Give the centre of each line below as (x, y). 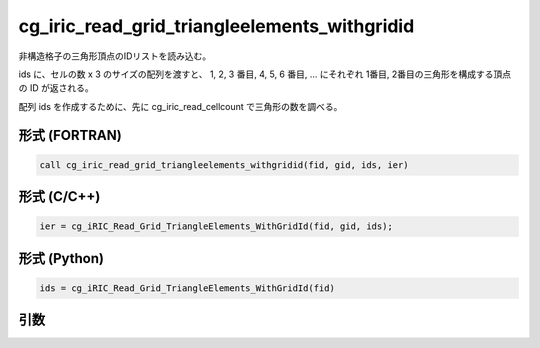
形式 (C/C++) (59, 196)
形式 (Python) (61, 258)
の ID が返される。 (56, 88)
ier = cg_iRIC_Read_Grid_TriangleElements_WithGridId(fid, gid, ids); (216, 226)
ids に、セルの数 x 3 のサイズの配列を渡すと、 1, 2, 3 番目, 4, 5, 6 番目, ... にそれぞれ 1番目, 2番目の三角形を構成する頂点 (265, 74)
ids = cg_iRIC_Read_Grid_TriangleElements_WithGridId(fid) (187, 288)
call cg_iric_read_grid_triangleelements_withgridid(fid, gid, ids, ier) (224, 164)
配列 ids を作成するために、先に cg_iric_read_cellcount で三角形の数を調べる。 (180, 106)
